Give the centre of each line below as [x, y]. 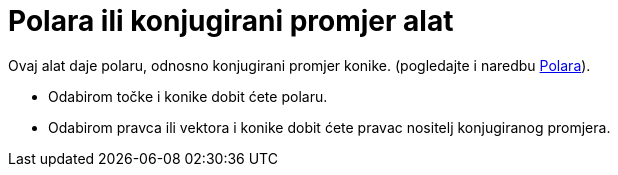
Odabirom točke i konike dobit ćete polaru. [188, 96]
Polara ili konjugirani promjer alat [231, 21]
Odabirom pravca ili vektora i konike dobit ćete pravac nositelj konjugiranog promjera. [329, 127]
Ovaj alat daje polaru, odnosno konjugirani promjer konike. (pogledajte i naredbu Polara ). [299, 65]
